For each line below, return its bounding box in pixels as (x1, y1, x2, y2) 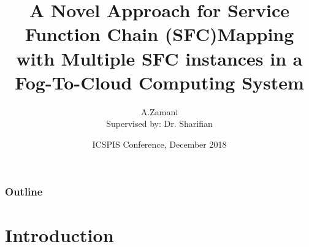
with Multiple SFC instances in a (16, 45, 303, 70)
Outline (5, 184, 43, 199)
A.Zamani (140, 105, 178, 118)
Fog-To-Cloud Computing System (15, 69, 304, 94)
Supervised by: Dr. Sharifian (106, 117, 213, 130)
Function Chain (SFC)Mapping (25, 21, 294, 47)
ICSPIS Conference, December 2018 (92, 137, 227, 150)
